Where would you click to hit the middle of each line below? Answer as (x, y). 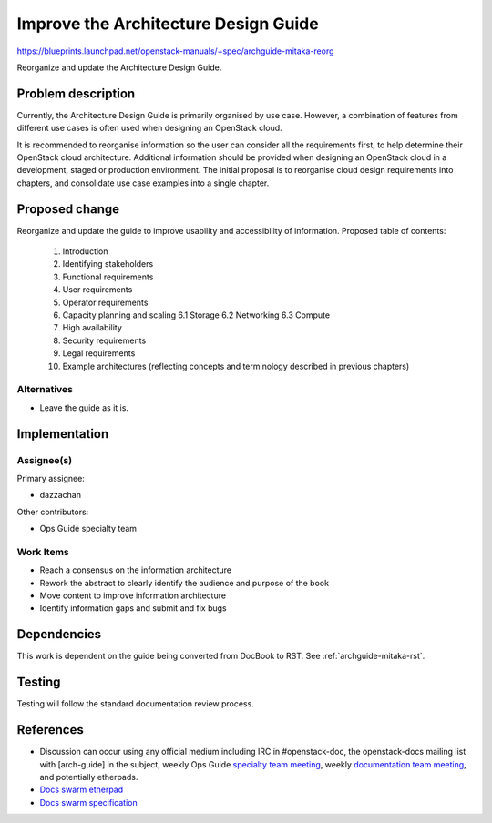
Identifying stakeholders (108, 264)
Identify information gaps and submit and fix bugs (133, 608)
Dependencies (59, 634)
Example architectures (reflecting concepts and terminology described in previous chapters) (236, 366)
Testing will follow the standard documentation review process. (135, 704)
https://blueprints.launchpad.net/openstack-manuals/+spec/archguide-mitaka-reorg (175, 51)
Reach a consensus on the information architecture (136, 570)
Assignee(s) (45, 460)
